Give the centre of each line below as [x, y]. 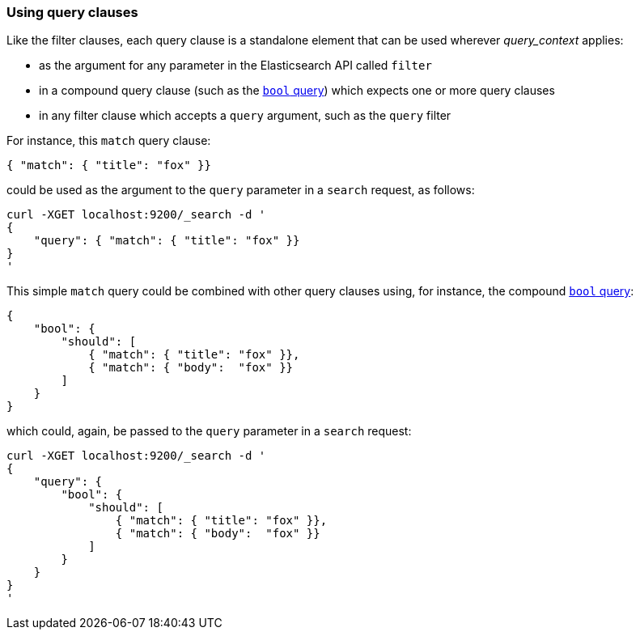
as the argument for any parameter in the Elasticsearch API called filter [235, 66]
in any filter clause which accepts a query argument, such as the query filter [245, 116]
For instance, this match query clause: [109, 141]
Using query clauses [72, 12]
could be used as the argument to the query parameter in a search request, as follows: [241, 190]
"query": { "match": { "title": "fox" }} [167, 241]
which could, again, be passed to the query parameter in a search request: [209, 431]
